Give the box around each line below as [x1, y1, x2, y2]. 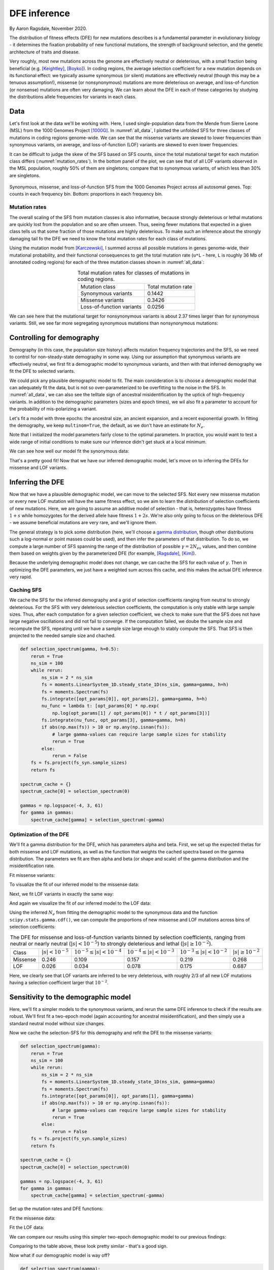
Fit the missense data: [9, 1215, 56, 1221]
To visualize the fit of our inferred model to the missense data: [9, 881, 140, 887]
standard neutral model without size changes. [9, 1020, 105, 1026]
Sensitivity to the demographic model [9, 993, 131, 1001]
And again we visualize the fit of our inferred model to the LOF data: [9, 900, 151, 906]
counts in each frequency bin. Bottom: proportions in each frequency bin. [9, 191, 163, 197]
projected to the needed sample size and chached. [9, 632, 116, 639]
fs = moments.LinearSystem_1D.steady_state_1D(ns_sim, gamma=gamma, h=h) [41, 682, 229, 688]
